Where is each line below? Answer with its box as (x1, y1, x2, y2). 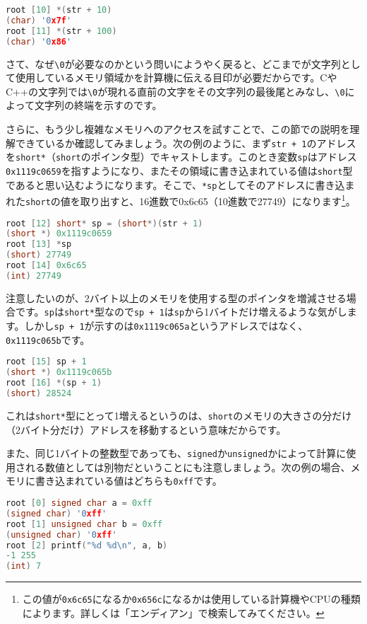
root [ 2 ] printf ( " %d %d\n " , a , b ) (6, 540, 168, 550)
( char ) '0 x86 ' (6, 36, 72, 47)
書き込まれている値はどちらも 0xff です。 (35, 473, 222, 488)
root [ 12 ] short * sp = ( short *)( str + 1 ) (6, 218, 203, 229)
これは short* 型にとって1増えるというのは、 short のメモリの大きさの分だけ (6, 408, 352, 422)
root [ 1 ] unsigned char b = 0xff (6, 519, 163, 529)
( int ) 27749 (6, 270, 61, 281)
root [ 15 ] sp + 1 (6, 357, 87, 367)
